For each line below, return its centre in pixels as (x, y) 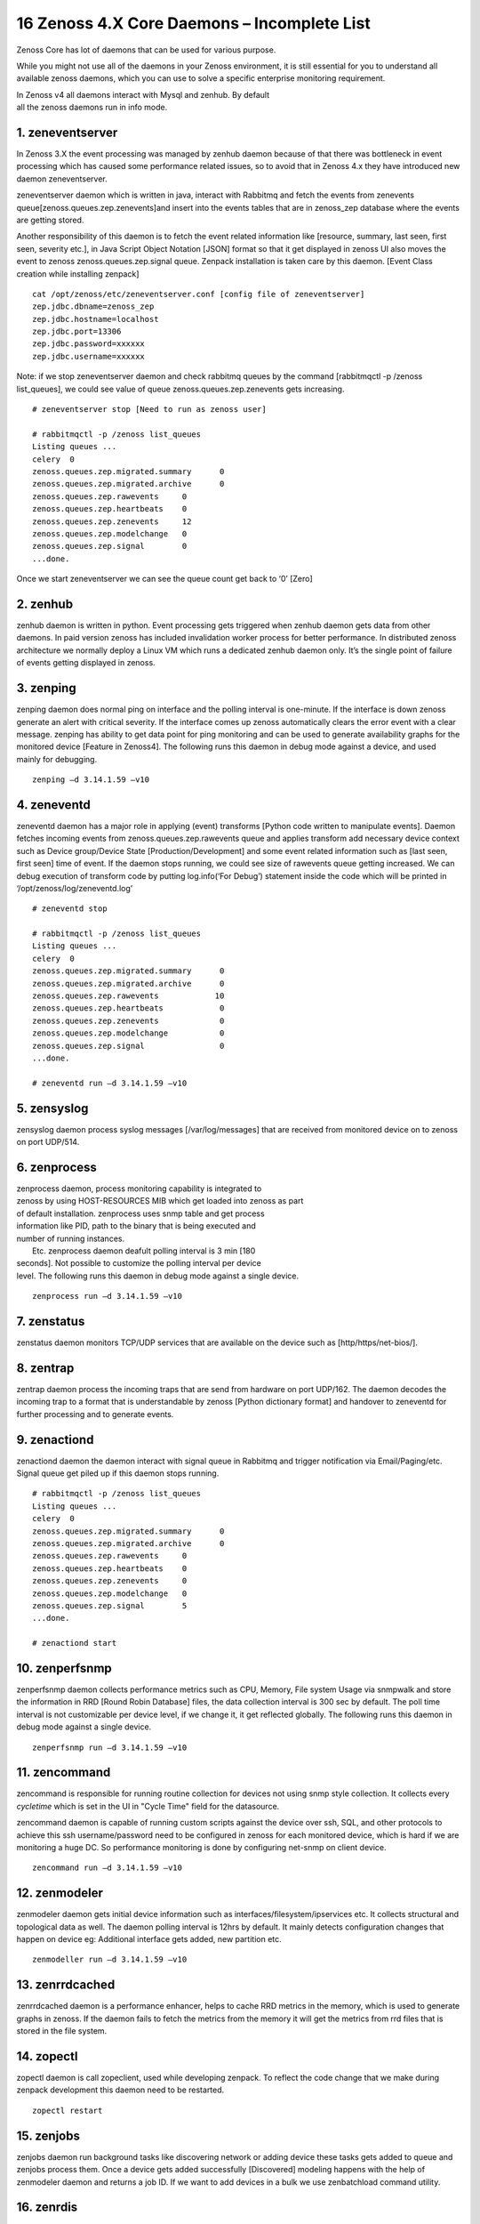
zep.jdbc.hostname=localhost (96, 319)
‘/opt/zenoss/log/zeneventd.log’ (75, 888)
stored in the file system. (62, 2031)
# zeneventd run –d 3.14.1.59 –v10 (110, 1083)
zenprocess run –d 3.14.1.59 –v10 (107, 1296)
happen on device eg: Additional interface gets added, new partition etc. (149, 1939)
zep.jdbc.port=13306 (77, 332)
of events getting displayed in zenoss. (86, 663)
